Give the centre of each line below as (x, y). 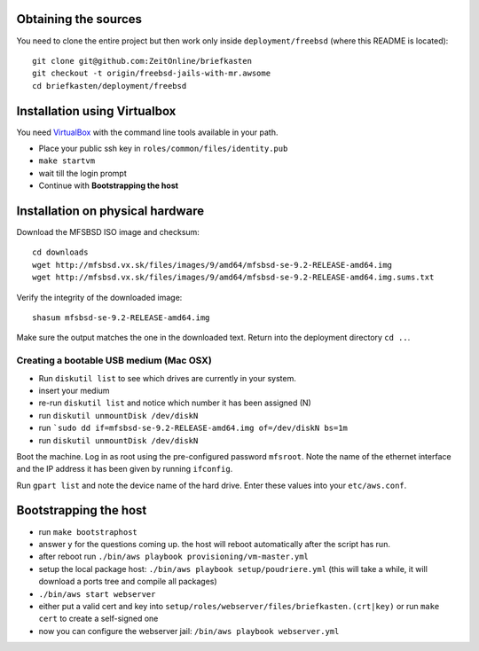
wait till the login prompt (83, 173)
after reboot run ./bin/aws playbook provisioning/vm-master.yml (174, 557)
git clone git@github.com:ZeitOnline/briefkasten (142, 61)
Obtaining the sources (79, 19)
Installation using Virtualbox (96, 111)
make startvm (67, 161)
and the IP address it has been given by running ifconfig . (125, 469)
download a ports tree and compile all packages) (128, 582)
